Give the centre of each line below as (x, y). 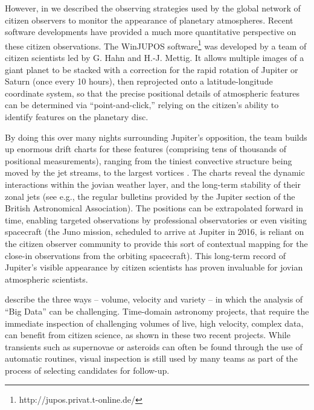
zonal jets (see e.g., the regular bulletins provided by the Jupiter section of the (150, 196)
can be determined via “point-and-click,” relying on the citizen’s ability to (142, 105)
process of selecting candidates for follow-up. (87, 370)
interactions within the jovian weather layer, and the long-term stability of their (153, 184)
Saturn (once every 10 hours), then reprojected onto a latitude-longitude (139, 81)
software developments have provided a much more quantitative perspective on (151, 32)
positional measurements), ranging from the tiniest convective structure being (149, 160)
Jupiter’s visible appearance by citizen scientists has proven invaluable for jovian (154, 267)
